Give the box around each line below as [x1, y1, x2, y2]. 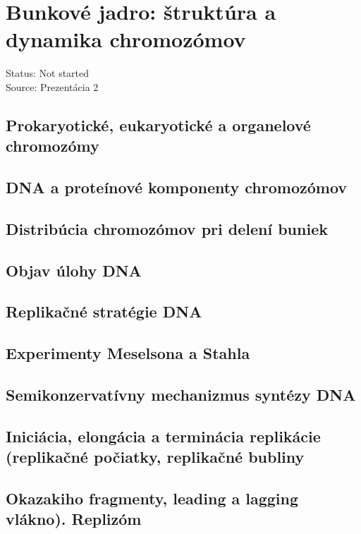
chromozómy [6, 135, 99, 157]
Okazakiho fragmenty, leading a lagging [6, 487, 299, 509]
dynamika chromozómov [6, 25, 246, 54]
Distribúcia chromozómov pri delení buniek [6, 217, 328, 239]
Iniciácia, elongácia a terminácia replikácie [6, 425, 321, 447]
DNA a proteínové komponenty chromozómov [6, 176, 348, 198]
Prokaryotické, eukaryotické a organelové [6, 114, 311, 135]
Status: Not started [6, 66, 90, 80]
